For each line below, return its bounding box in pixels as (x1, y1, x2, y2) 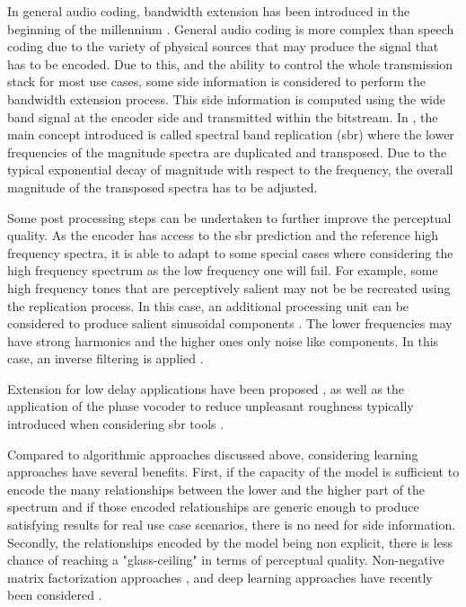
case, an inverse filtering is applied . (7, 349, 204, 368)
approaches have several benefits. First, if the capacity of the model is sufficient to (7, 462, 460, 481)
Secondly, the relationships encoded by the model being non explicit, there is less (7, 532, 453, 551)
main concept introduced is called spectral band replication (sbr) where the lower (7, 125, 454, 144)
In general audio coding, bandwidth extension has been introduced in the (7, 2, 410, 20)
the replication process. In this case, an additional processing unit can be (7, 296, 409, 315)
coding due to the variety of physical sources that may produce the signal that (7, 37, 439, 56)
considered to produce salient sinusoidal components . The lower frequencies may (7, 314, 453, 333)
